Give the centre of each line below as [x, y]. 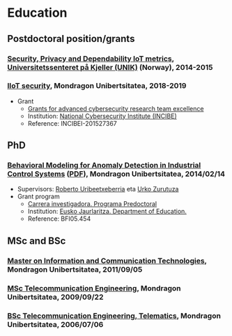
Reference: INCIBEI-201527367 [72, 123]
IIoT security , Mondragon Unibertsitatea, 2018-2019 [97, 86]
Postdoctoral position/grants [71, 39]
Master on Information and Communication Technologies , [107, 261]
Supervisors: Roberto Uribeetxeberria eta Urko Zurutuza [98, 189]
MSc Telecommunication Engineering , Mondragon [94, 288]
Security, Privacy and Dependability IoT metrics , [91, 59]
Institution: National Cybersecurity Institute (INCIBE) [102, 116]
